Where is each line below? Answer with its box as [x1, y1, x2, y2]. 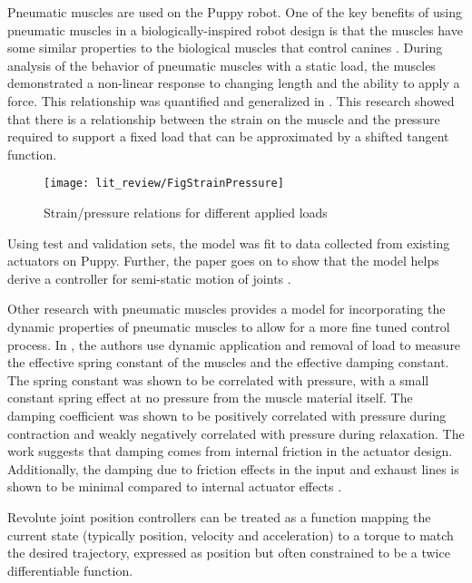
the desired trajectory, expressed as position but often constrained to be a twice [7, 543, 450, 562]
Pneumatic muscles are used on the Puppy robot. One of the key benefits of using [7, 3, 462, 21]
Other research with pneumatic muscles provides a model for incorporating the [7, 299, 446, 318]
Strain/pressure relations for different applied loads [44, 203, 328, 221]
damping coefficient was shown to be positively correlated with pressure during [7, 405, 447, 424]
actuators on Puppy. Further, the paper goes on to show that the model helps [7, 251, 439, 270]
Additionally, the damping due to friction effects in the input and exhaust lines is [7, 459, 459, 478]
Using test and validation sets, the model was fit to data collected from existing [7, 233, 450, 252]
